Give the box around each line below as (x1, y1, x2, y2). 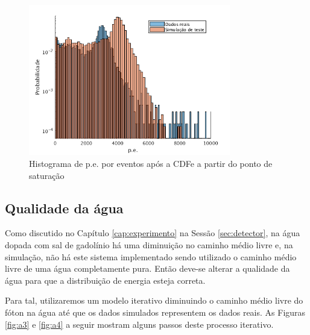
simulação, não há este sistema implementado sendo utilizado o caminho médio (5, 250, 297, 263)
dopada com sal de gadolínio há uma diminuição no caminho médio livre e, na (5, 239, 293, 251)
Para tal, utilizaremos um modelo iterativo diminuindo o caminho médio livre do (5, 294, 303, 307)
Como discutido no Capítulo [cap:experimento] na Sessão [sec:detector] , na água (5, 227, 300, 239)
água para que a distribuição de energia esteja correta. (5, 274, 206, 286)
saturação (29, 169, 65, 181)
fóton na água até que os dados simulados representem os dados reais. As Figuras (5, 305, 306, 318)
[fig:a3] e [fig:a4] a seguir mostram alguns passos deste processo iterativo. (5, 318, 274, 330)
